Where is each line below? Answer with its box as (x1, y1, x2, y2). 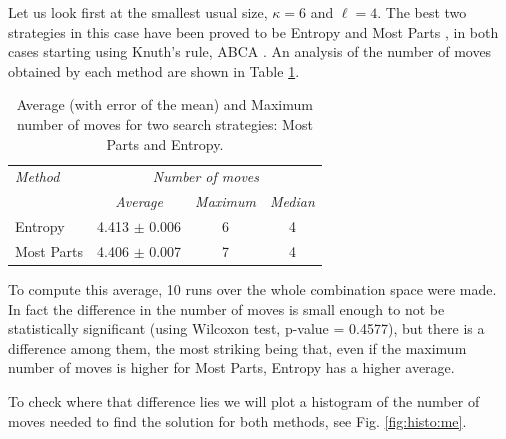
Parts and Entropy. (106, 133, 224, 154)
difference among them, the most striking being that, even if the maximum (8, 337, 467, 358)
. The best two (377, 2, 467, 22)
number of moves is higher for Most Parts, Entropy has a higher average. (8, 357, 455, 378)
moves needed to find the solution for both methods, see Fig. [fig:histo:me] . (8, 410, 467, 431)
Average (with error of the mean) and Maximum (16, 94, 313, 115)
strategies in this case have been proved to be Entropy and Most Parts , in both (8, 21, 499, 42)
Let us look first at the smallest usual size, (8, 2, 268, 22)
